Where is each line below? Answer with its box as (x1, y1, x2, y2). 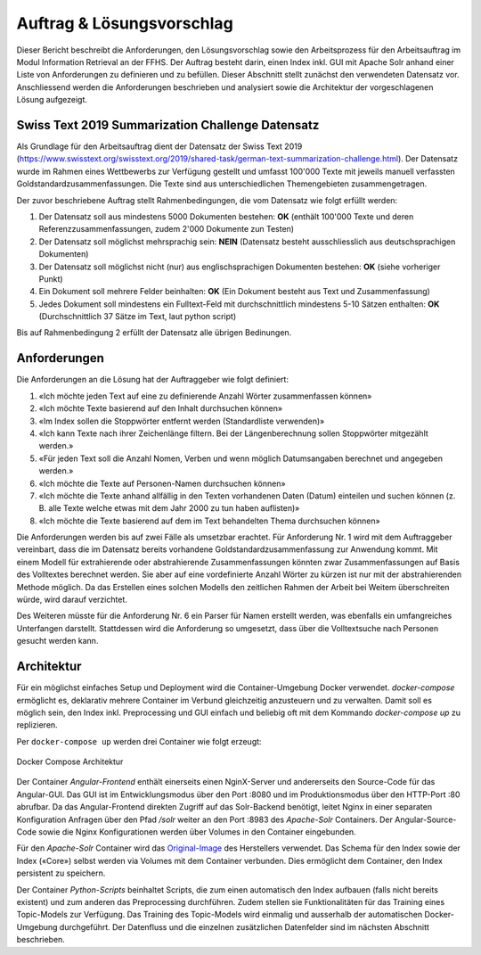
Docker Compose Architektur (16, 756, 124, 767)
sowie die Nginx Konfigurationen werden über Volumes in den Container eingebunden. (38, 827, 356, 837)
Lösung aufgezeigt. (16, 95, 88, 105)
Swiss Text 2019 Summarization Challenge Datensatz (16, 117, 320, 133)
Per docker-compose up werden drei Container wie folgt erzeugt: (16, 736, 262, 746)
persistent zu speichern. (16, 868, 106, 878)
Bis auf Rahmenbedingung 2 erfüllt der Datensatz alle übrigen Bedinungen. (16, 327, 292, 338)
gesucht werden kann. (16, 636, 99, 646)
